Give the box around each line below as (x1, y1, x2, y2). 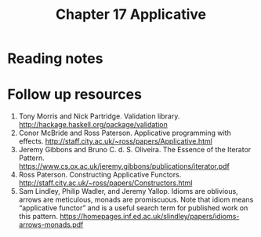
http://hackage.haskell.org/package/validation (18, 120, 168, 129)
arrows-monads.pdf (18, 220, 84, 229)
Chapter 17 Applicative (55, 5, 207, 24)
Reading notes (7, 49, 103, 67)
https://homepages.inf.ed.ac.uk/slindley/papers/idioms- (59, 212, 240, 221)
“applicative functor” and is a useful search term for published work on (18, 203, 248, 213)
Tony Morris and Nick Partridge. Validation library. (18, 111, 180, 121)
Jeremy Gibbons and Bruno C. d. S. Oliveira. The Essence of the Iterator (18, 145, 252, 155)
